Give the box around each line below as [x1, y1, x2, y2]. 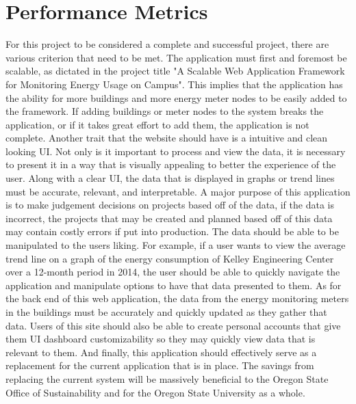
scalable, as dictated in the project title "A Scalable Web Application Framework [5, 64, 345, 78]
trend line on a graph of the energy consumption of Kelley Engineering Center [5, 251, 334, 265]
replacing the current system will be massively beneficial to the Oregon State [5, 371, 329, 386]
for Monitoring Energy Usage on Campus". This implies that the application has [5, 77, 343, 91]
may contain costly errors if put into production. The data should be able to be [5, 224, 339, 239]
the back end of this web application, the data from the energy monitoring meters [5, 291, 349, 306]
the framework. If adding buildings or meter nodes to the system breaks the [5, 104, 324, 118]
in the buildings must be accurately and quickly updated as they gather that [5, 305, 327, 319]
